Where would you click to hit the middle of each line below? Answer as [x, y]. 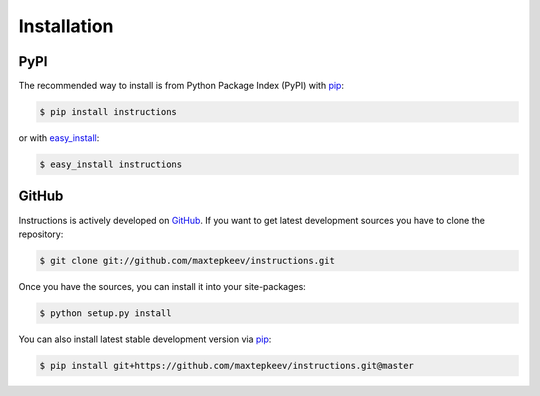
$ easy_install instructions [111, 164]
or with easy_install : [59, 138]
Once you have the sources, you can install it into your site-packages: [162, 286]
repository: [41, 234]
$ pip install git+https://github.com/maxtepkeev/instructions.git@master [227, 365]
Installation [66, 26]
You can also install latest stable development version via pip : [145, 339]
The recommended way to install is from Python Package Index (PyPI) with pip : [181, 86]
